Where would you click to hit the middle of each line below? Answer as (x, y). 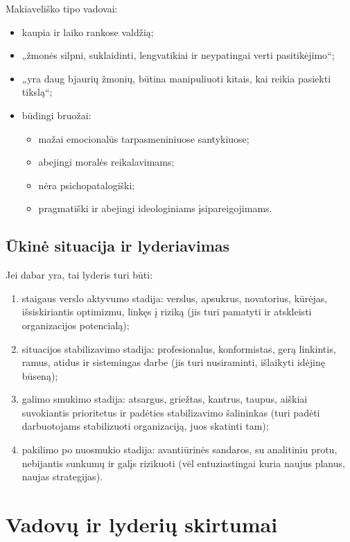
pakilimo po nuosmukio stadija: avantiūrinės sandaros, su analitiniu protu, (180, 449)
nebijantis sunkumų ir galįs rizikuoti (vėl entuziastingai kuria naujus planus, (183, 463)
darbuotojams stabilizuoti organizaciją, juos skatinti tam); (145, 426)
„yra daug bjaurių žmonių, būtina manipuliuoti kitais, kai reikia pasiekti (176, 78)
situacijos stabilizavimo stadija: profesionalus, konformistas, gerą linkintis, (179, 348)
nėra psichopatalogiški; (87, 185)
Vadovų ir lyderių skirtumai (142, 524)
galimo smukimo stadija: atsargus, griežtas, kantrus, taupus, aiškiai (165, 399)
